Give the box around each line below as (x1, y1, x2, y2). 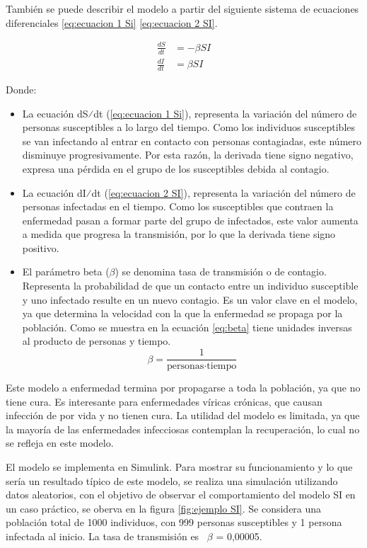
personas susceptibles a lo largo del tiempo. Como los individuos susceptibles (22, 120, 356, 135)
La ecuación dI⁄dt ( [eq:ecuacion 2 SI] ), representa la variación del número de (22, 185, 356, 200)
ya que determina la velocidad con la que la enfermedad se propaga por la (22, 306, 343, 321)
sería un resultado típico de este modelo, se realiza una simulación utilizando (6, 473, 338, 488)
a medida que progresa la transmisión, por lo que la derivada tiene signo (22, 227, 336, 241)
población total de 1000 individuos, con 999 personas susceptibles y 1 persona (6, 515, 342, 530)
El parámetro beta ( (22, 264, 110, 279)
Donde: (6, 81, 37, 96)
